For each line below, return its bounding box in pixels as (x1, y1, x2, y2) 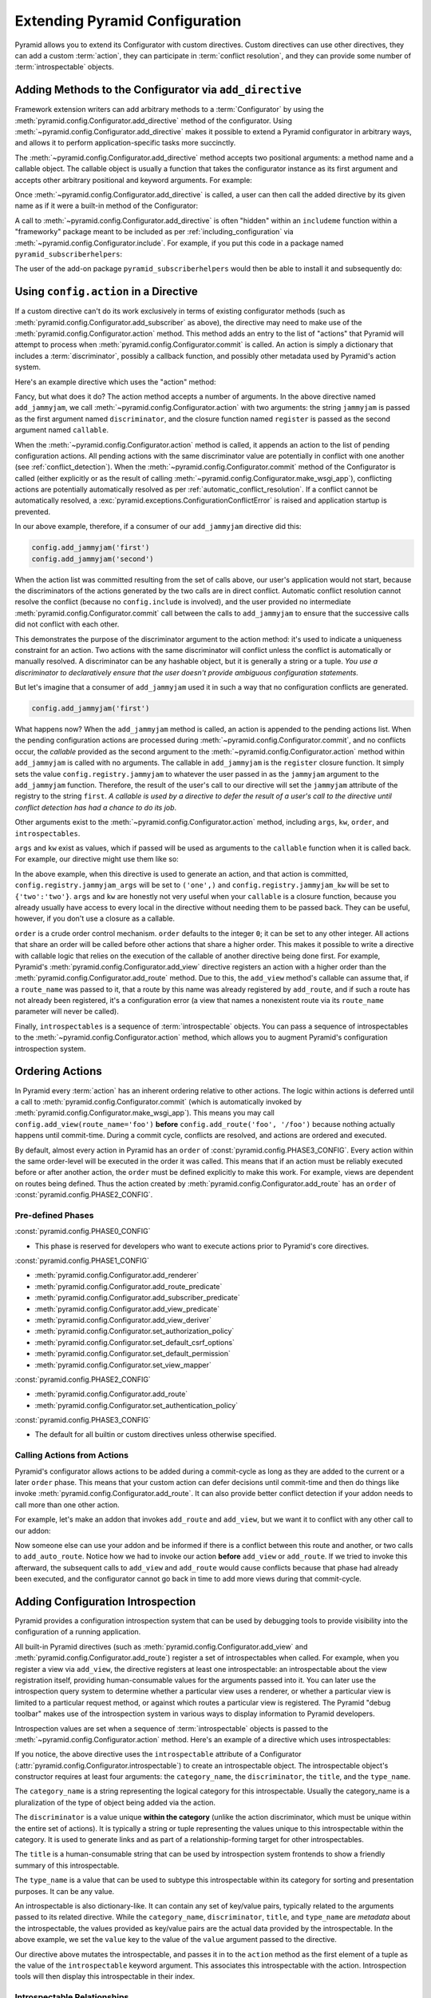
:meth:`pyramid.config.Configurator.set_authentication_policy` (34, 1400, 239, 1410)
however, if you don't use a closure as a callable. (14, 913, 176, 923)
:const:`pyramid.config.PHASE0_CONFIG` (14, 1227, 151, 1236)
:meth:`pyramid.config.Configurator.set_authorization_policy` (34, 1327, 235, 1336)
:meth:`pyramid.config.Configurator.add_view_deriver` (34, 1315, 212, 1324)
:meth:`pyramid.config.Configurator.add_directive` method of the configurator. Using (14, 116, 293, 125)
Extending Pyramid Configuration (14, 12, 242, 30)
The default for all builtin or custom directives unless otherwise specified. (34, 1430, 277, 1439)
